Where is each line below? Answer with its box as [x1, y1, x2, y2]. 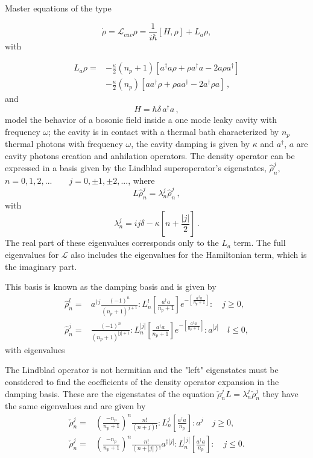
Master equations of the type [5, 2, 112, 14]
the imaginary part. [5, 260, 77, 272]
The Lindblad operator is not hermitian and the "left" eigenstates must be [5, 363, 279, 376]
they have [262, 387, 299, 400]
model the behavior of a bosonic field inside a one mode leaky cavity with [5, 113, 277, 125]
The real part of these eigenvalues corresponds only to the [5, 236, 219, 249]
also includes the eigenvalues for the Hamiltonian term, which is [71, 248, 307, 261]
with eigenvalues [5, 343, 65, 356]
